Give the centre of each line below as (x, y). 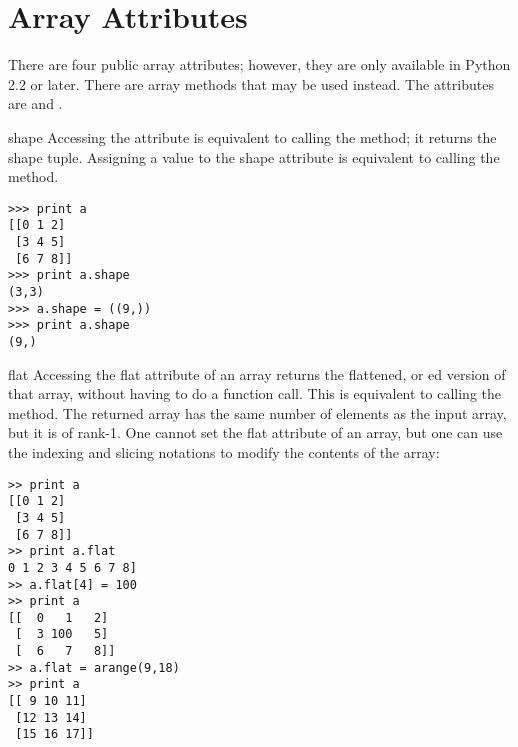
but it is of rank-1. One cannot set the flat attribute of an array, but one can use (255, 432)
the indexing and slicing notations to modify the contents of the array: (224, 451)
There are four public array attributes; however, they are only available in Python (259, 64)
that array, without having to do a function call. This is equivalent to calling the (254, 393)
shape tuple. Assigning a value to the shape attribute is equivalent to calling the (254, 156)
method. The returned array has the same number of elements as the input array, (257, 412)
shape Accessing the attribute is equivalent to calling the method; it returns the (252, 136)
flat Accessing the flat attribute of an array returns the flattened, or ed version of (257, 373)
